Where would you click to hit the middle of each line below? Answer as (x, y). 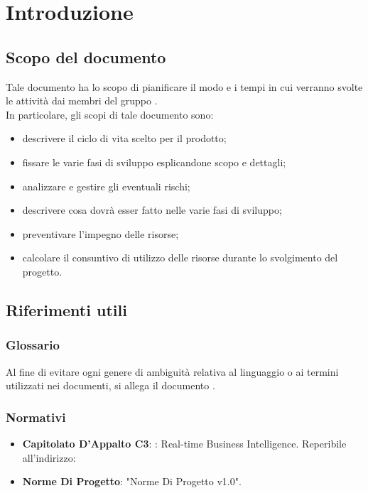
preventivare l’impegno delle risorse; (101, 233)
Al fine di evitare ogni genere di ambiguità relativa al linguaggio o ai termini (172, 371)
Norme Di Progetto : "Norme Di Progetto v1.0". (132, 481)
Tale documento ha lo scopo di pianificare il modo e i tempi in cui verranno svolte (184, 86)
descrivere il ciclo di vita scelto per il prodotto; (124, 138)
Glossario (33, 345)
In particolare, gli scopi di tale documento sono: (110, 114)
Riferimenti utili (66, 309)
